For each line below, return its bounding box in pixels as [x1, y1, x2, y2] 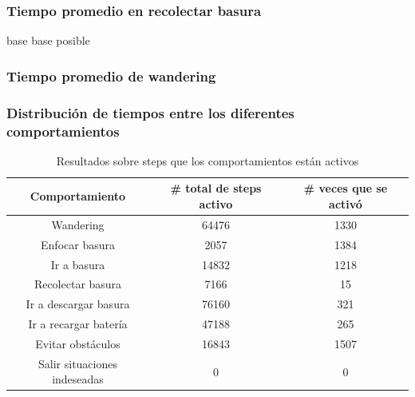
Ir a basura [50, 256, 105, 272]
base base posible [6, 32, 90, 49]
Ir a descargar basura [26, 296, 130, 312]
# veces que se [303, 180, 388, 197]
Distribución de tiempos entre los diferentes [6, 102, 294, 122]
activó [329, 195, 362, 212]
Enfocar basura [41, 236, 115, 252]
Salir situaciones [38, 355, 117, 371]
